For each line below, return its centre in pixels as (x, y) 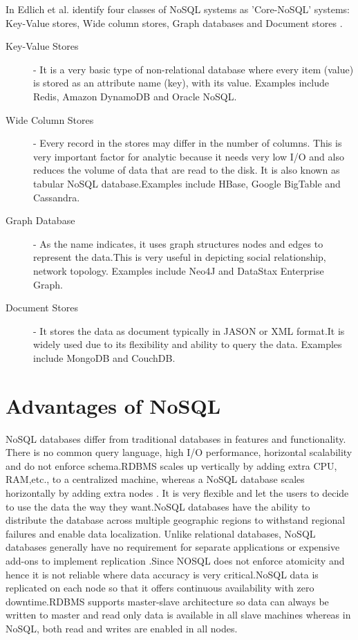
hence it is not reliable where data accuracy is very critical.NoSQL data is (162, 574)
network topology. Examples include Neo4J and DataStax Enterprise (179, 270)
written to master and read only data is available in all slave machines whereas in (178, 615)
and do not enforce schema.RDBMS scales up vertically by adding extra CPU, (171, 465)
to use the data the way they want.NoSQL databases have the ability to (158, 506)
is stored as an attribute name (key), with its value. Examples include (181, 83)
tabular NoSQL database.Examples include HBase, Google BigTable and (187, 183)
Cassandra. (57, 197)
